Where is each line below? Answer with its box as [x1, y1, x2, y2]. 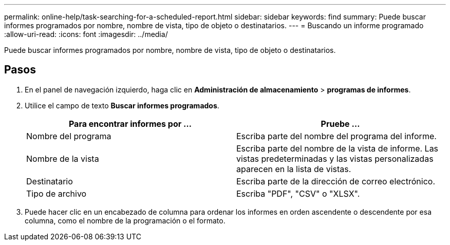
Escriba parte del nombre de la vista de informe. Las [236, 143, 439, 154]
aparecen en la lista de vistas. [236, 163, 351, 174]
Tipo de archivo [26, 188, 87, 199]
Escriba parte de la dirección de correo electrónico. [236, 176, 435, 186]
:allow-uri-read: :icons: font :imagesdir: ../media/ [4, 30, 168, 39]
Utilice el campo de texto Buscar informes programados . [25, 101, 219, 110]
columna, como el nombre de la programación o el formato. [25, 216, 226, 225]
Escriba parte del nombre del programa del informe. [236, 130, 437, 141]
